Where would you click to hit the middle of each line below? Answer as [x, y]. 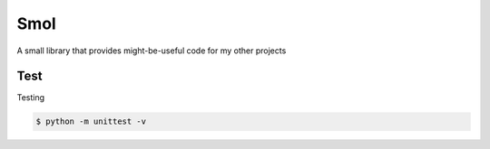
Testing [31, 98]
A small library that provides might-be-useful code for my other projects [152, 51]
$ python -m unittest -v [91, 121]
